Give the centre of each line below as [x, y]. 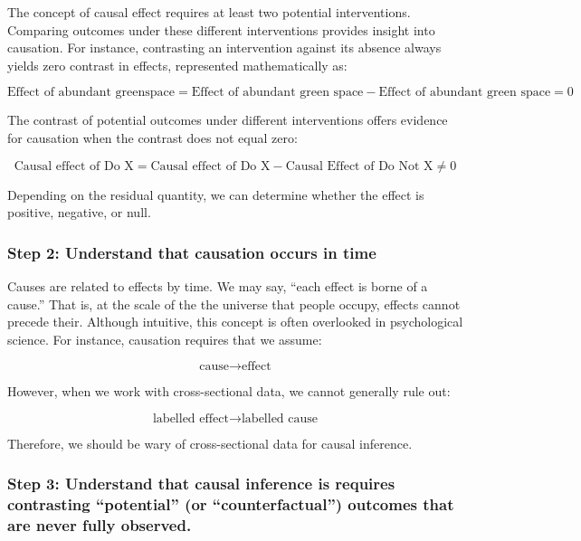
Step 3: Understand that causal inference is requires [201, 484]
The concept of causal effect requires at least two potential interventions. [209, 12]
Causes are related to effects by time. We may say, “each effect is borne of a [218, 285]
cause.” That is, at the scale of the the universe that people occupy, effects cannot [234, 304]
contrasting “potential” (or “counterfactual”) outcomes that [231, 504]
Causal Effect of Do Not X [359, 166]
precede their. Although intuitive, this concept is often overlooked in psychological [235, 322]
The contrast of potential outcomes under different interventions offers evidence [228, 120]
